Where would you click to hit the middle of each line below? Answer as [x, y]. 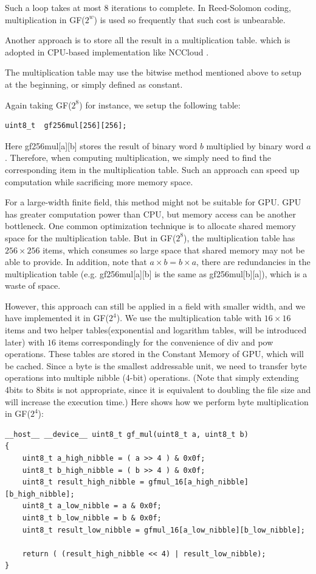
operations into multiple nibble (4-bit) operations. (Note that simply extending [152, 377]
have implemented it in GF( [57, 318]
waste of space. [33, 285]
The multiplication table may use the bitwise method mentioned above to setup [153, 72]
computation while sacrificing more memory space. [99, 181]
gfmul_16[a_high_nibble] [198, 482]
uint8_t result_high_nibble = [83, 482]
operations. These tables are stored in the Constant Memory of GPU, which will [154, 354]
